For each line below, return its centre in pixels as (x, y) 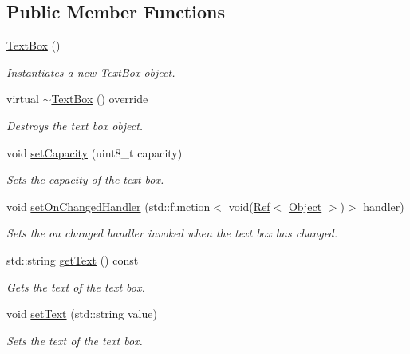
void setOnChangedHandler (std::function (108, 206)
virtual (23, 99)
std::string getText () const (73, 259)
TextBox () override (100, 99)
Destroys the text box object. (75, 125)
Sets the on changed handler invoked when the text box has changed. (172, 233)
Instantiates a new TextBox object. (91, 72)
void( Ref (249, 206)
